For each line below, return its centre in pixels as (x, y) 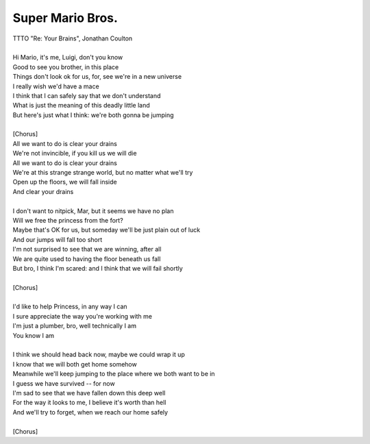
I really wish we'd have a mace (56, 86)
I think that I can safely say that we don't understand (87, 95)
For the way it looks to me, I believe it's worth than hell (89, 403)
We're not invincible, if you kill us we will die (75, 153)
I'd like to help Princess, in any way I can (70, 307)
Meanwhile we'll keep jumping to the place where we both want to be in (114, 374)
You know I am (34, 335)
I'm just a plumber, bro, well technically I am (75, 326)
